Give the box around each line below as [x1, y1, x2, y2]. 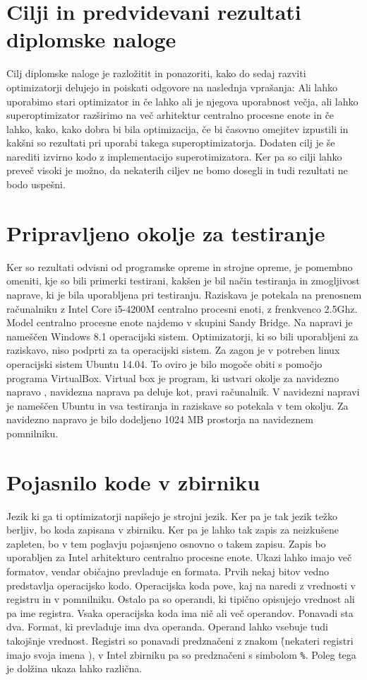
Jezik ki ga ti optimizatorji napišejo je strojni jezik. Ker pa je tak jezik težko [6, 508, 338, 523]
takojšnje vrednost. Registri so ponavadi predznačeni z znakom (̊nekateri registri [6, 633, 354, 647]
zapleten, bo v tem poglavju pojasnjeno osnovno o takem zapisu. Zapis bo [6, 536, 326, 551]
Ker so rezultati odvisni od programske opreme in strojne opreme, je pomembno [6, 259, 353, 274]
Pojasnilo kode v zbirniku [6, 467, 260, 496]
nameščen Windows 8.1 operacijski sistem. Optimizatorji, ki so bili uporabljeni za [6, 328, 359, 343]
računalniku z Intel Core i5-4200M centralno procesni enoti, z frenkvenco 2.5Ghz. [6, 301, 358, 316]
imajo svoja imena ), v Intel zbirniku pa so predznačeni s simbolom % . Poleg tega [6, 647, 356, 662]
